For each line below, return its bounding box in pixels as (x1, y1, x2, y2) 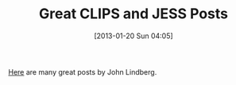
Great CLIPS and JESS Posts (38, 5, 229, 23)
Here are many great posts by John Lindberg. (8, 67, 157, 76)
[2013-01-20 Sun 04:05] (94, 31, 173, 41)
